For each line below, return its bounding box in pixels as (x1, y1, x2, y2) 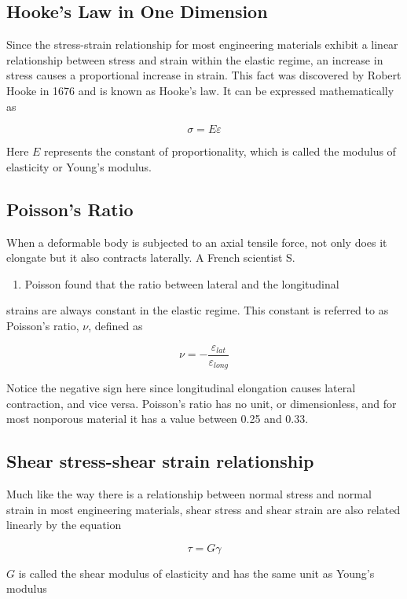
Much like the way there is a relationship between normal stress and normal (6, 486, 372, 502)
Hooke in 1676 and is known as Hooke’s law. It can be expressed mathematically (6, 82, 394, 98)
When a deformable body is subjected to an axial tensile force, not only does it (6, 233, 387, 250)
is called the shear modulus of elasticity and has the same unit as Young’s (18, 564, 375, 581)
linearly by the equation (6, 516, 122, 533)
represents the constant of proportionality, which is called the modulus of (44, 143, 396, 160)
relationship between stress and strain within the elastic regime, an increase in (6, 51, 383, 68)
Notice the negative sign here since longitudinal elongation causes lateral (6, 380, 356, 396)
